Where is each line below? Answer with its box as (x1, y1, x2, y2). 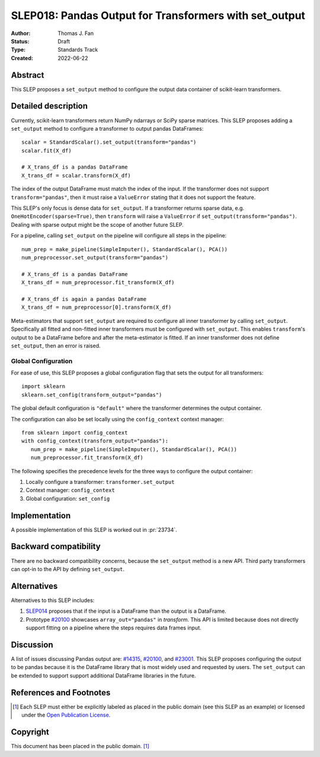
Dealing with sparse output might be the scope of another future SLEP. (11, 221, 184, 228)
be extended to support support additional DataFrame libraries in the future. (11, 672, 196, 679)
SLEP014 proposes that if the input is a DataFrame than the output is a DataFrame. (25, 607, 226, 615)
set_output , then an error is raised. (11, 342, 101, 349)
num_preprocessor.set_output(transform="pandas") (21, 254, 169, 261)
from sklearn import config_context (21, 429, 128, 436)
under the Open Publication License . (21, 711, 111, 718)
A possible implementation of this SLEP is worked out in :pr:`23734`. (11, 526, 177, 533)
